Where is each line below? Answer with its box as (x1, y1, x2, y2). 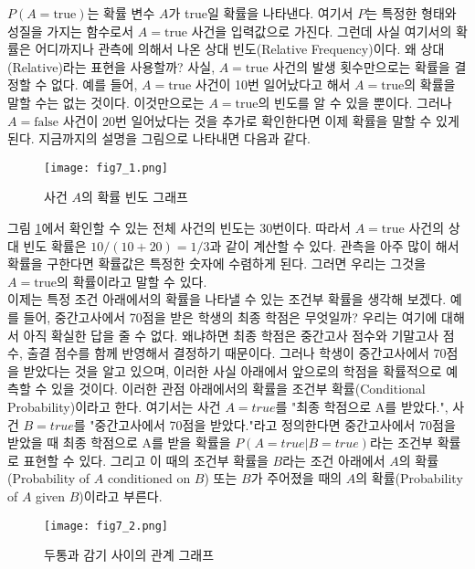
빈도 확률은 (23, 236, 87, 255)
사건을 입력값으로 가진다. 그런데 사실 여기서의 (191, 21, 452, 40)
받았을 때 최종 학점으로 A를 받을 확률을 (7, 433, 231, 452)
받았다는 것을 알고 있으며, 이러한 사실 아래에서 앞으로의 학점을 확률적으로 (23, 361, 442, 380)
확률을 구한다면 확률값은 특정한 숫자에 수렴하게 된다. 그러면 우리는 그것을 (7, 254, 427, 273)
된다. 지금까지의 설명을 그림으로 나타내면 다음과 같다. (7, 129, 311, 148)
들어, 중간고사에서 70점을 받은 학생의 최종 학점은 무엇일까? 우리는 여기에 (23, 307, 438, 326)
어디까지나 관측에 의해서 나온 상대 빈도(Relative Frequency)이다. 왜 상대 (35, 39, 445, 58)
